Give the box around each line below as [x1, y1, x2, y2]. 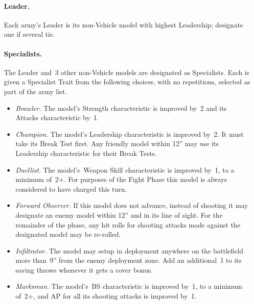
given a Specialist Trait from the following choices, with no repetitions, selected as [4, 76, 251, 87]
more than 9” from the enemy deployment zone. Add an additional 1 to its [15, 255, 242, 265]
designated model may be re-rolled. [15, 229, 121, 239]
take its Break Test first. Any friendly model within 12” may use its [15, 138, 219, 149]
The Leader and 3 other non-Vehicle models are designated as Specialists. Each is [4, 67, 250, 77]
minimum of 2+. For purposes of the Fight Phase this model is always [15, 174, 227, 184]
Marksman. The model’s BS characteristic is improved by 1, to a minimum [15, 281, 242, 291]
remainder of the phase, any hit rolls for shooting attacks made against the [15, 219, 240, 229]
